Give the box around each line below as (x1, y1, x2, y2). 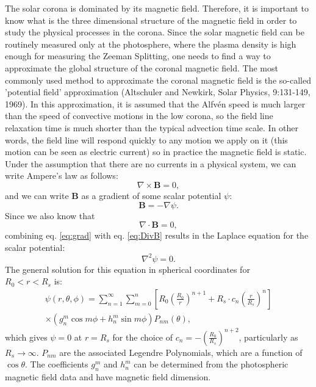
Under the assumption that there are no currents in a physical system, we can (5, 157, 296, 170)
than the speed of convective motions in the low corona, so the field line (5, 109, 273, 122)
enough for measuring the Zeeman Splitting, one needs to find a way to (5, 49, 271, 62)
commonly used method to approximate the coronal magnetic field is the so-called (5, 73, 311, 86)
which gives (5, 330, 48, 343)
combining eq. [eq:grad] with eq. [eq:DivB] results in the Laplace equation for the (5, 229, 309, 242)
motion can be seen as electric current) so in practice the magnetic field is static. (5, 145, 307, 158)
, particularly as (239, 330, 298, 343)
